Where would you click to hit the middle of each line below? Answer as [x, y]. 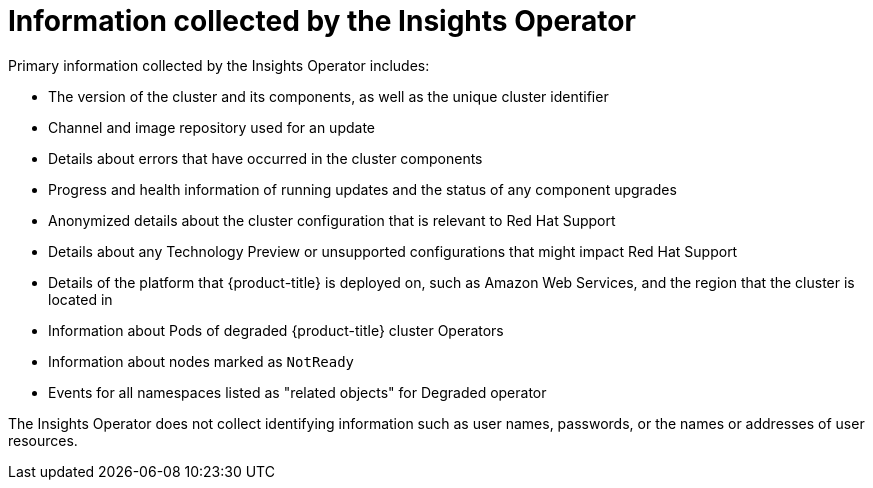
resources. [43, 440]
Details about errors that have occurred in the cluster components [265, 158]
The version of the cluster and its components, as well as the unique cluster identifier [328, 96]
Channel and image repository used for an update [211, 127]
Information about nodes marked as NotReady [201, 361]
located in [80, 299]
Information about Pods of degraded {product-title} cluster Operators [276, 330]
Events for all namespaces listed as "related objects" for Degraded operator [297, 392]
